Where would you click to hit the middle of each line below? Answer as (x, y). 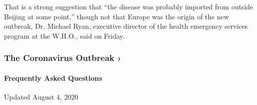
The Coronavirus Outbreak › (63, 58)
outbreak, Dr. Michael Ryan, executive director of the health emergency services (126, 26)
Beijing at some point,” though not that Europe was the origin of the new (117, 16)
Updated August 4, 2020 (41, 97)
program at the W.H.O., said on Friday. (64, 35)
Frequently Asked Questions (53, 78)
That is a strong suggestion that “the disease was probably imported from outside (129, 6)
